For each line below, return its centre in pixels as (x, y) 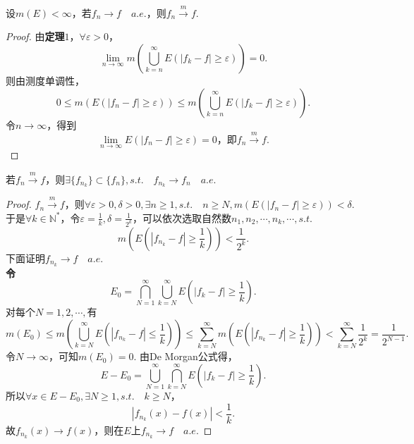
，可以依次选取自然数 (182, 217)
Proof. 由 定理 (35, 36)
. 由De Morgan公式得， (185, 356)
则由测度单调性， (45, 80)
